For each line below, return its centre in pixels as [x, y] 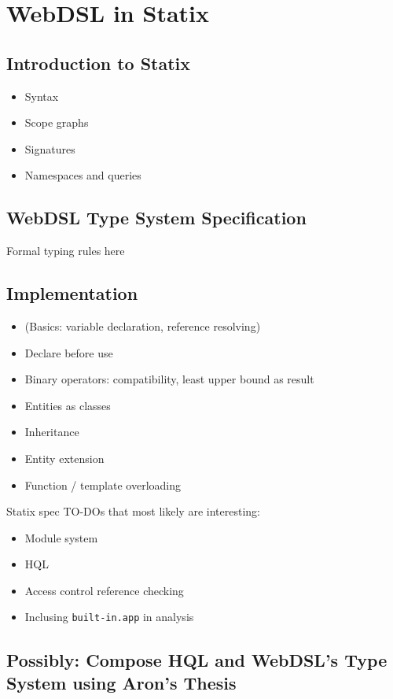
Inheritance [52, 432]
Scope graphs [57, 122]
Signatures [50, 148]
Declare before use [69, 352]
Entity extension [64, 458]
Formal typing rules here [66, 251]
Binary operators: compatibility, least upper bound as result [169, 379]
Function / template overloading [103, 484]
